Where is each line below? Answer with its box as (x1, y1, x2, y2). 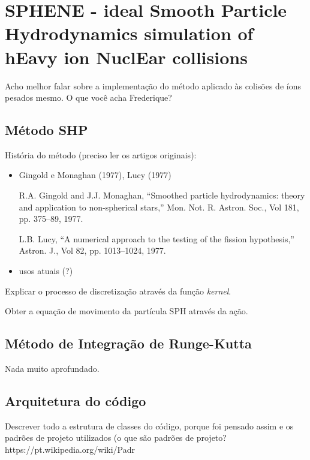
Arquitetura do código (5, 392, 146, 410)
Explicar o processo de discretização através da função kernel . (5, 284, 231, 297)
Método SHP (5, 121, 88, 139)
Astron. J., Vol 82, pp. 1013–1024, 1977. (19, 244, 166, 257)
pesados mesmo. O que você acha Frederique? (5, 91, 172, 104)
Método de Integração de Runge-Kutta (5, 334, 252, 353)
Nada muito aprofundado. (5, 362, 100, 375)
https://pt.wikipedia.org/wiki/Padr (5, 443, 136, 456)
